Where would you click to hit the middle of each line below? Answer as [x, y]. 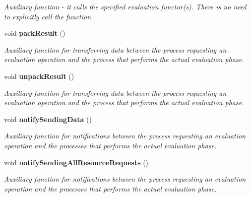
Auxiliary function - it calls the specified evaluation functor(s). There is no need [125, 6]
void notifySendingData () [48, 119]
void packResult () [35, 33]
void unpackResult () [39, 76]
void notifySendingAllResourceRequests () [76, 162]
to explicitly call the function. [49, 16]
